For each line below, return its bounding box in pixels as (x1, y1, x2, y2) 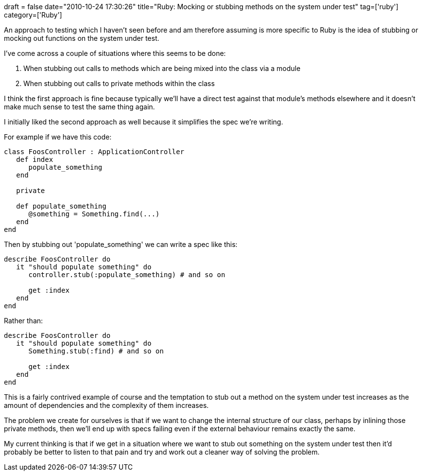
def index (16, 156, 53, 163)
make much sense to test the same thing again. (4, 103, 155, 111)
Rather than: (4, 317, 43, 325)
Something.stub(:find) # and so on (28, 347, 164, 355)
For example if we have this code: (4, 133, 112, 141)
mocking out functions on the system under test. (4, 34, 159, 42)
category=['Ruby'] (4, 11, 62, 19)
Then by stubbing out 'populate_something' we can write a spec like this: (4, 240, 238, 248)
